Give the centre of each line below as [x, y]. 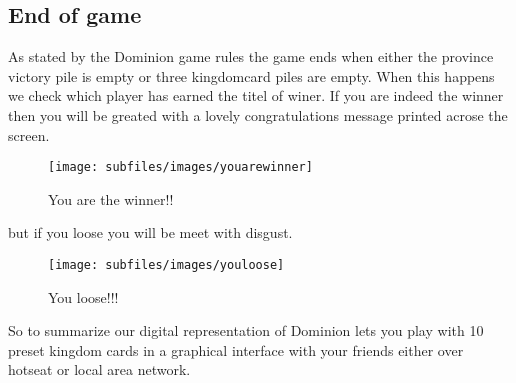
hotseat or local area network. [99, 369]
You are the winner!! [111, 198]
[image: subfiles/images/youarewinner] [180, 167]
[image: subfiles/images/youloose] [166, 265]
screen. [29, 134]
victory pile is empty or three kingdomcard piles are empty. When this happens [251, 75]
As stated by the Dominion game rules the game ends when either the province [251, 56]
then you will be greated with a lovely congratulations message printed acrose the [258, 114]
